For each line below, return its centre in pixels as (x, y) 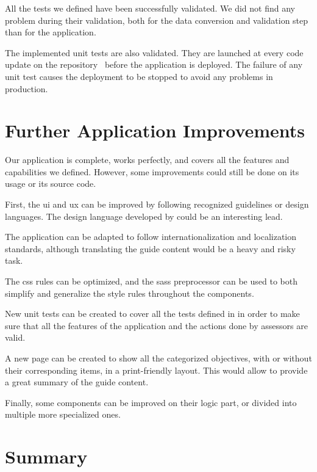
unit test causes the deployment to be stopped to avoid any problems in (139, 76)
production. (27, 88)
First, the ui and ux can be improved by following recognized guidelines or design (157, 204)
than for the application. (51, 32)
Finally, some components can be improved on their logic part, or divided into (151, 402)
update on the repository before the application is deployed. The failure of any (154, 64)
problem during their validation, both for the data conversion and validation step (157, 20)
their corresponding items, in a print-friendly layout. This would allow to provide (156, 370)
